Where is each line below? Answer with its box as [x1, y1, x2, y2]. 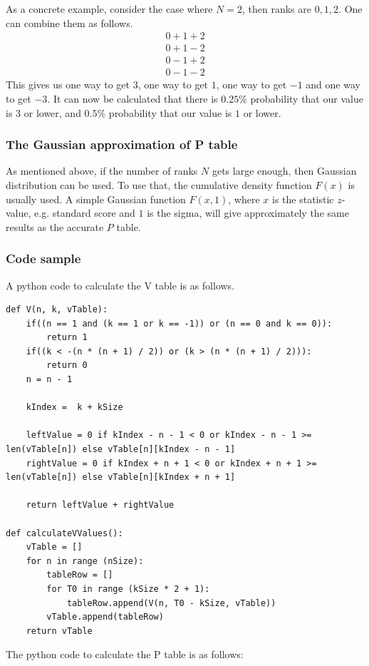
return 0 [46, 360, 88, 371]
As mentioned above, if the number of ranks [6, 163, 198, 178]
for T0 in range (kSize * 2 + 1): [46, 583, 210, 594]
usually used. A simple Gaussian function [6, 191, 186, 206]
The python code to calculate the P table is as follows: [6, 647, 244, 662]
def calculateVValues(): [6, 528, 123, 538]
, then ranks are [241, 1, 311, 16]
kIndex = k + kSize [26, 402, 123, 413]
